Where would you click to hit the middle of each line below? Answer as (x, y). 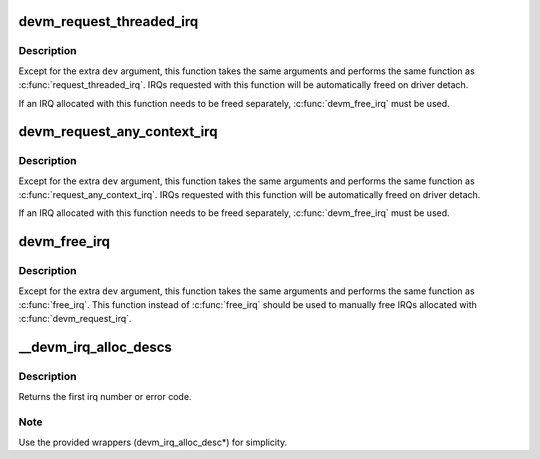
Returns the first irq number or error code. (105, 396)
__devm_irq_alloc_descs (95, 347)
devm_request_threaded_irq (108, 21)
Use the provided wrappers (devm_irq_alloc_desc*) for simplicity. (153, 442)
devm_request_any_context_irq (118, 131)
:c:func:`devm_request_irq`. (75, 319)
